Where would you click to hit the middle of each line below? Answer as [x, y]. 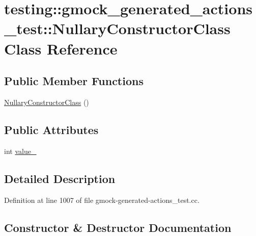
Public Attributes [51, 129]
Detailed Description [60, 178]
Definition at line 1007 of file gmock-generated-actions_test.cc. [102, 200]
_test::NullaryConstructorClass [117, 28]
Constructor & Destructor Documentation [118, 227]
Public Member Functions [74, 81]
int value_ [20, 151]
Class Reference [61, 48]
